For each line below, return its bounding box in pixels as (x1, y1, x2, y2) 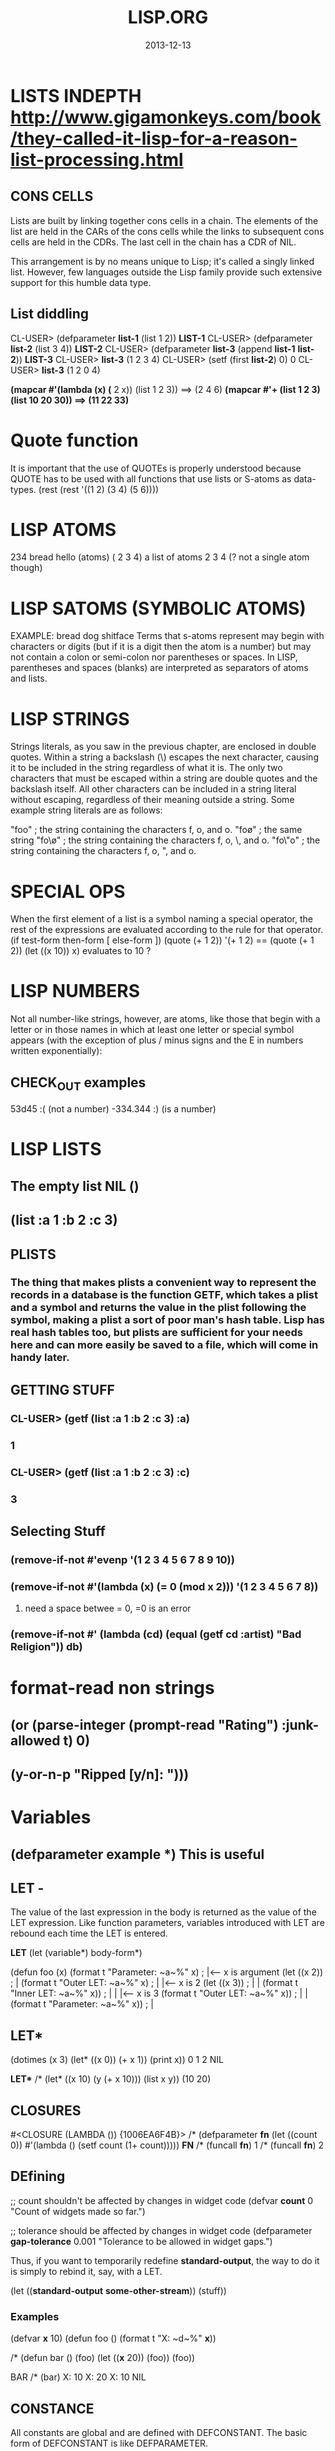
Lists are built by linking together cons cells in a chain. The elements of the (10, 214, 319, 226)
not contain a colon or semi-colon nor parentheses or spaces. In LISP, (10, 651, 298, 663)
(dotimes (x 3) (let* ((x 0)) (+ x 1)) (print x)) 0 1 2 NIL (10, 2054, 224, 2066)
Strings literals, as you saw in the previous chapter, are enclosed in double (10, 741, 317, 753)
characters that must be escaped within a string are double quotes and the (10, 772, 318, 785)
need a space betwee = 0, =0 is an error (24, 1602, 192, 1615)
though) (10, 562, 43, 574)
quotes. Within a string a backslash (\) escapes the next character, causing (10, 751, 319, 763)
